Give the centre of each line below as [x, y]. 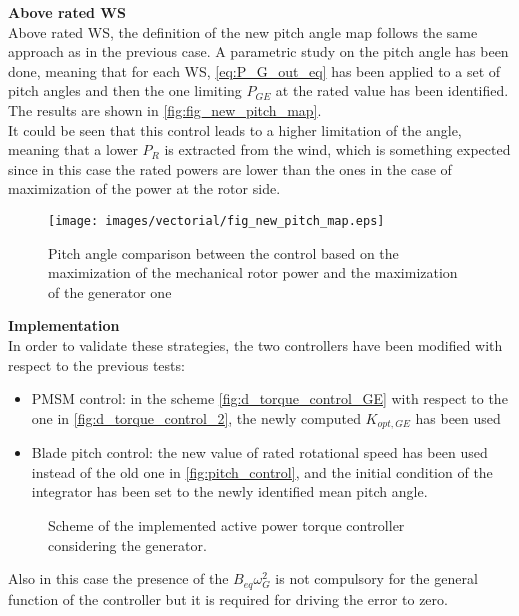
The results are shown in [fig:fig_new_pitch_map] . [165, 109]
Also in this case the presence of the [118, 578]
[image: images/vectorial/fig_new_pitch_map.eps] [216, 220]
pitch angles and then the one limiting [125, 90]
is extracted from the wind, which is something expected [337, 149]
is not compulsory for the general [376, 578]
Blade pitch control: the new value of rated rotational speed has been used [259, 452]
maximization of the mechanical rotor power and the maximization [253, 272]
